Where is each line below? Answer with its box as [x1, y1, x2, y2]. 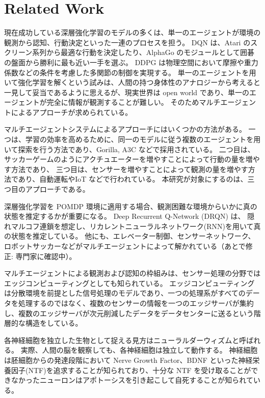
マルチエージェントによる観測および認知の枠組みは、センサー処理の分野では [4, 268, 261, 278]
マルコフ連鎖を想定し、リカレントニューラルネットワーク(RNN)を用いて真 [11, 220, 261, 231]
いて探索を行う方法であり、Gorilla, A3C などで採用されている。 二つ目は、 [4, 144, 255, 154]
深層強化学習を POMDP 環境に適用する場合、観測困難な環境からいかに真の [4, 201, 257, 211]
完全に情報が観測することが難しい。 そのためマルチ [46, 97, 221, 107]
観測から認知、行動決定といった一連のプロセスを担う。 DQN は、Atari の [4, 37, 251, 47]
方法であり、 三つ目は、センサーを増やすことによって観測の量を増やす [11, 163, 248, 174]
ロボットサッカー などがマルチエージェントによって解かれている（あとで [4, 241, 246, 251]
